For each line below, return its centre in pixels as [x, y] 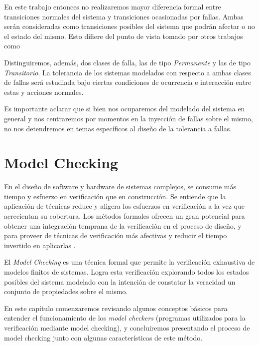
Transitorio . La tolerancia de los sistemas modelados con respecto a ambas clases [128, 72]
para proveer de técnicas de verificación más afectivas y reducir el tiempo [116, 235]
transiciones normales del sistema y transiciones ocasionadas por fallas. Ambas [124, 16]
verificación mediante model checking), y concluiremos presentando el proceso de [127, 327]
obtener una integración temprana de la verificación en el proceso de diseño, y [123, 225]
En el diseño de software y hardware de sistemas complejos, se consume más [120, 186]
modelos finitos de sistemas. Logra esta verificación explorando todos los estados [127, 272]
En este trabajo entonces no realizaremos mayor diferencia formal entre [113, 6]
